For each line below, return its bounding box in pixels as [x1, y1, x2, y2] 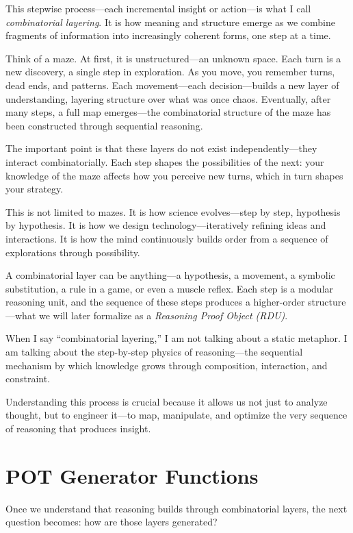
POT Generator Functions [5, 461, 259, 489]
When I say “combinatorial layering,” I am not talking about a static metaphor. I [5, 331, 348, 345]
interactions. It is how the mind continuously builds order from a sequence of [5, 231, 328, 245]
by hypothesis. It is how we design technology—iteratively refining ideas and [5, 218, 326, 232]
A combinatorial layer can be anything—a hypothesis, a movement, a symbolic [5, 268, 335, 282]
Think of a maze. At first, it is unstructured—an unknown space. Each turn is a [5, 51, 341, 65]
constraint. [5, 371, 51, 386]
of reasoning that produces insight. [5, 421, 151, 436]
